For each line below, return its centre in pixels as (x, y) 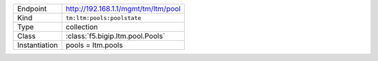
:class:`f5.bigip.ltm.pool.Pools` (115, 36)
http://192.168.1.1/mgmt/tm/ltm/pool (123, 9)
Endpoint (32, 9)
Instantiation (37, 45)
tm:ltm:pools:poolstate (103, 18)
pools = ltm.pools (94, 45)
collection (82, 27)
